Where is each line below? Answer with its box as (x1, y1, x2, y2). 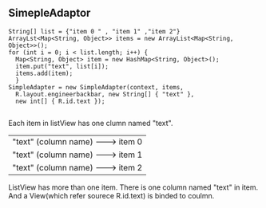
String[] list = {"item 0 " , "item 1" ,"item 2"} (8, 27, 181, 35)
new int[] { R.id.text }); (15, 97, 105, 105)
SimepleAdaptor (8, 6, 91, 20)
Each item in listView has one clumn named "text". (8, 118, 173, 128)
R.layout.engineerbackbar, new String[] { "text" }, (15, 90, 195, 98)
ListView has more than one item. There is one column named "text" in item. (8, 182, 259, 192)
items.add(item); (15, 69, 73, 77)
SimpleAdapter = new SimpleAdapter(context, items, (8, 83, 184, 91)
